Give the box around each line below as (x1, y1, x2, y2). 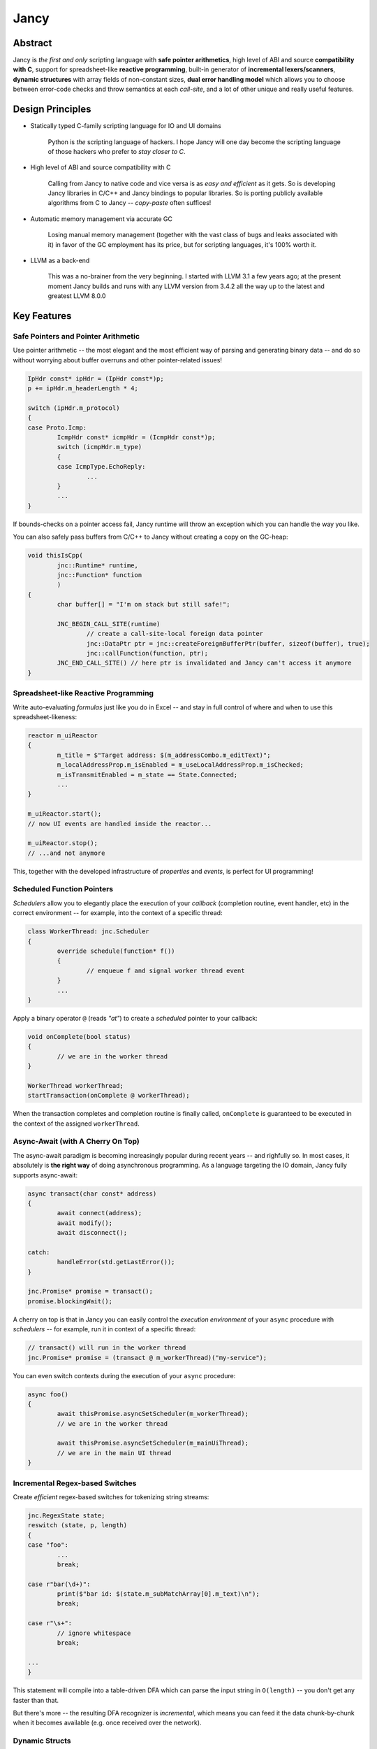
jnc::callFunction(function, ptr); (86, 649, 209, 658)
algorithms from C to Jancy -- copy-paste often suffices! (47, 199, 212, 207)
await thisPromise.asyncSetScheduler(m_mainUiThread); (57, 1439, 249, 1447)
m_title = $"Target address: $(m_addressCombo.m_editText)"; (57, 751, 271, 759)
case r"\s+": (27, 1620, 73, 1627)
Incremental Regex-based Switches (13, 1478, 137, 1488)
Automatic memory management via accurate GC (30, 214, 172, 223)
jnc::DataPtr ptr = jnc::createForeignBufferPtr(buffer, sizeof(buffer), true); (86, 639, 370, 647)
